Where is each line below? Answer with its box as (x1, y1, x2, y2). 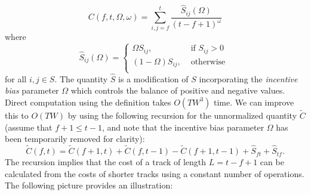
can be (260, 156, 284, 168)
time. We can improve (214, 95, 294, 108)
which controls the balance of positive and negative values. (70, 84, 285, 97)
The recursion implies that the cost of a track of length (5, 156, 207, 168)
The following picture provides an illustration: (5, 179, 173, 191)
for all (5, 72, 27, 85)
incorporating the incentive (199, 72, 298, 85)
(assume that (5, 120, 53, 133)
